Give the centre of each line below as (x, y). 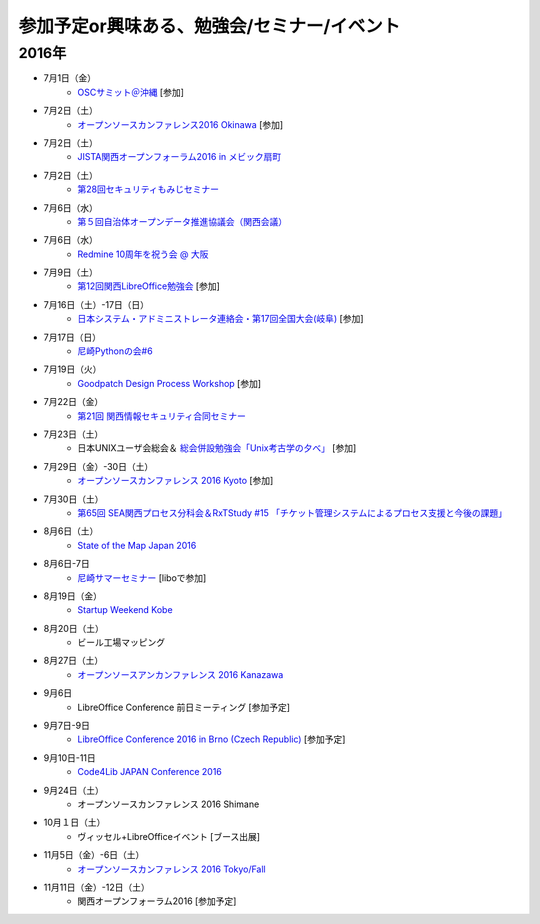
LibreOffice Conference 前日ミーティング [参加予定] (183, 707)
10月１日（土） (74, 822)
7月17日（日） (72, 337)
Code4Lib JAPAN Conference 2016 (149, 772)
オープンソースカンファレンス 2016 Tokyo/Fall (172, 869)
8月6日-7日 (66, 564)
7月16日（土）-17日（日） (96, 304)
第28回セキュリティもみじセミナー (148, 189)
